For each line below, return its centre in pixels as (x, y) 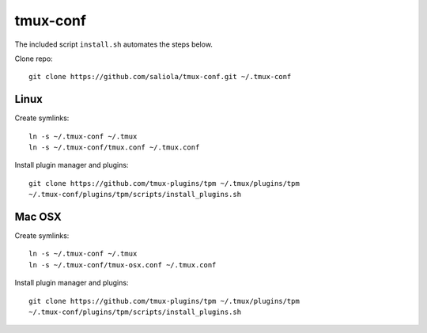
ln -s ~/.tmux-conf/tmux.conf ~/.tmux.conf (114, 148)
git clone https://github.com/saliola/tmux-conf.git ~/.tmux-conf (160, 77)
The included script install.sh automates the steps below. (114, 44)
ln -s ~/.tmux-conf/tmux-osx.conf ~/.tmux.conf (123, 265)
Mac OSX (38, 217)
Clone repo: (34, 59)
